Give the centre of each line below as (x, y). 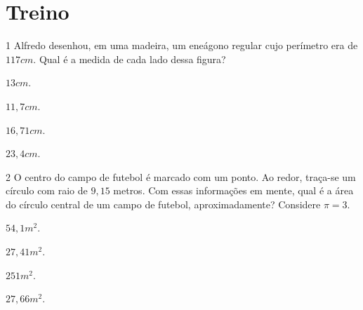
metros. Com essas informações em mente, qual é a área (233, 190)
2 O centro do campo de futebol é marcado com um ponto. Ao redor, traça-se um (181, 176)
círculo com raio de (47, 190)
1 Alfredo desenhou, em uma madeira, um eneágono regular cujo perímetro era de (182, 45)
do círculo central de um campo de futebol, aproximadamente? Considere (163, 204)
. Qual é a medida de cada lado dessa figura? (130, 59)
